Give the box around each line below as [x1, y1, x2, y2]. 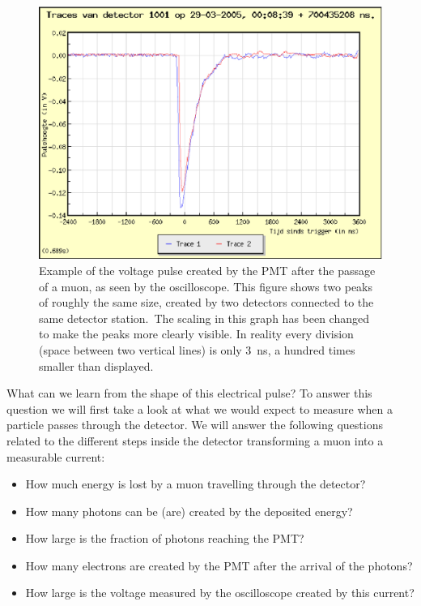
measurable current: [6, 448, 105, 465]
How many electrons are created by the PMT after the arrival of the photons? [25, 557, 413, 574]
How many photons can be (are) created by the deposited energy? [25, 502, 353, 519]
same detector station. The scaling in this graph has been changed [39, 309, 370, 326]
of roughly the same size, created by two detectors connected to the [39, 294, 374, 311]
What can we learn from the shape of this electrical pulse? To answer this [6, 385, 372, 402]
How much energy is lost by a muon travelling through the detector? [25, 475, 366, 492]
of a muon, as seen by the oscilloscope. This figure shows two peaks [39, 277, 373, 294]
